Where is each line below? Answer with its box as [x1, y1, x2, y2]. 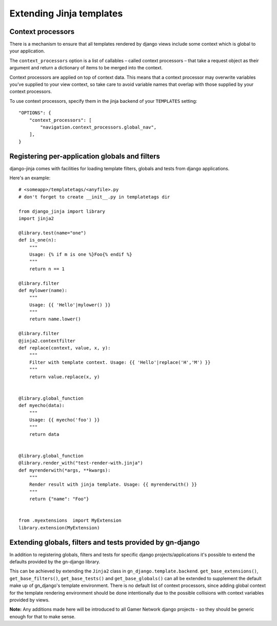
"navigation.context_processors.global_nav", [40, 124, 156, 130]
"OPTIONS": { [18, 110, 51, 116]
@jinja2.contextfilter [18, 338, 76, 344]
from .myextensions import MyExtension [18, 518, 122, 524]
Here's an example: [9, 175, 51, 181]
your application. [9, 48, 45, 54]
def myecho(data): [18, 402, 65, 409]
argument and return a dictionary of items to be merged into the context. [9, 65, 163, 71]
